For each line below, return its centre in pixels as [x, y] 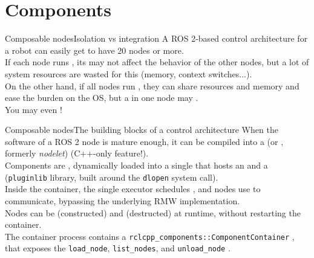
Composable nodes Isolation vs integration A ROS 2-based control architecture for [156, 38]
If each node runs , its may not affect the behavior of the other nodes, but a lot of [157, 62]
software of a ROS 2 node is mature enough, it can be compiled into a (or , [144, 141]
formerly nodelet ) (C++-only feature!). [77, 153]
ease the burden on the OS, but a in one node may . [102, 98]
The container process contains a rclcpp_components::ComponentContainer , [150, 236]
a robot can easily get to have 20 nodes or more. [94, 50]
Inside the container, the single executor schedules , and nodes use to [133, 189]
